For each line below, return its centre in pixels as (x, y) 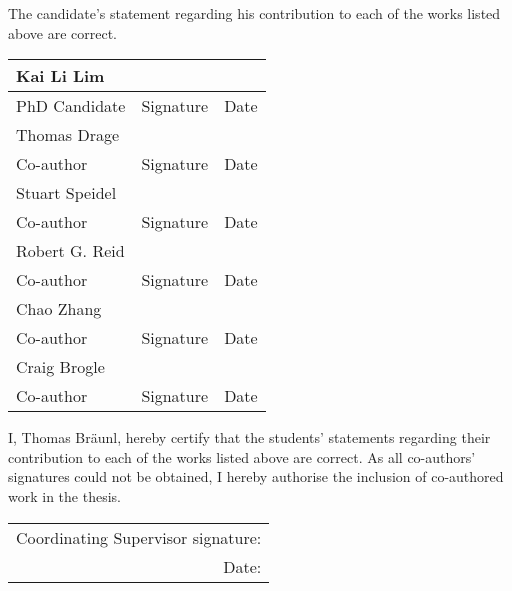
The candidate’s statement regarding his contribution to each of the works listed (254, 13)
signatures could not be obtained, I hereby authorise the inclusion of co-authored (256, 476)
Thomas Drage (68, 135)
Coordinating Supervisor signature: (139, 537)
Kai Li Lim (60, 76)
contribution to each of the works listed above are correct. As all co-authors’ (242, 456)
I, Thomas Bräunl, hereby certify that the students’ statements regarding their (249, 437)
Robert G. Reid (70, 251)
